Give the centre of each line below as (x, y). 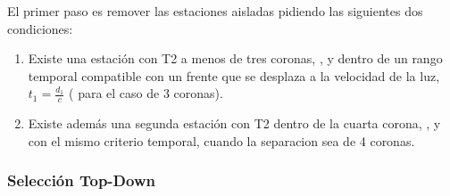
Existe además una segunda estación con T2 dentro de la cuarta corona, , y (234, 123)
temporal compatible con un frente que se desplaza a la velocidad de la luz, (234, 75)
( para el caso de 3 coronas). (146, 93)
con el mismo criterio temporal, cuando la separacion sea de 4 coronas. (221, 140)
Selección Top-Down (81, 180)
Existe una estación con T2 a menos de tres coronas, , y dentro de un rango (235, 58)
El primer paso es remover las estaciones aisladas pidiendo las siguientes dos (215, 11)
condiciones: (40, 28)
